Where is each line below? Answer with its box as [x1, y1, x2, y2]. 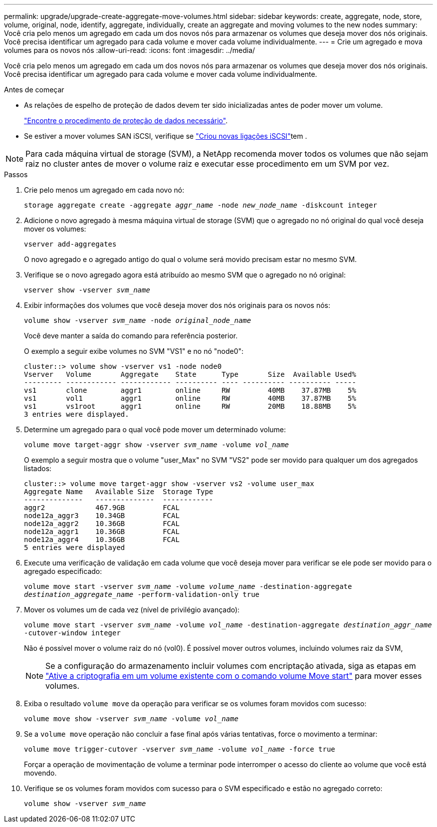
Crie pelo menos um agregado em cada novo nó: [24, 186, 185, 194]
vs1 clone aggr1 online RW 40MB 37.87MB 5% [24, 386, 356, 394]
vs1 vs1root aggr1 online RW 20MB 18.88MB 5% [24, 402, 356, 410]
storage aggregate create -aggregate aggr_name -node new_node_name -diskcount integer [24, 201, 378, 209]
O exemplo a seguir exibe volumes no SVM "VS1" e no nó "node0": [24, 347, 244, 355]
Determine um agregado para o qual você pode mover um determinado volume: [24, 425, 286, 434]
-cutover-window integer [24, 629, 121, 637]
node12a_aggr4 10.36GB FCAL [24, 536, 180, 544]
